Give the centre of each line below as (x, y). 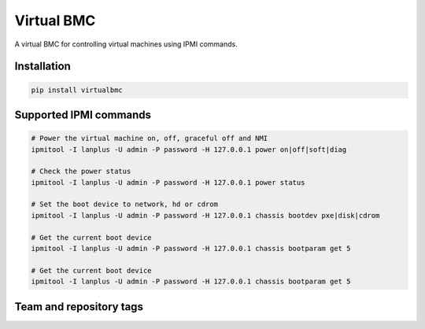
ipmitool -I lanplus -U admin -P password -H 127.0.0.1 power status (168, 182)
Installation (42, 67)
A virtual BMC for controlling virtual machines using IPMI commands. (126, 44)
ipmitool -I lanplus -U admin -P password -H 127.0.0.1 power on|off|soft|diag (189, 149)
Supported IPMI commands (83, 115)
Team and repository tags (79, 307)
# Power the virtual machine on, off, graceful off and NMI (150, 139)
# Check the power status (81, 172)
